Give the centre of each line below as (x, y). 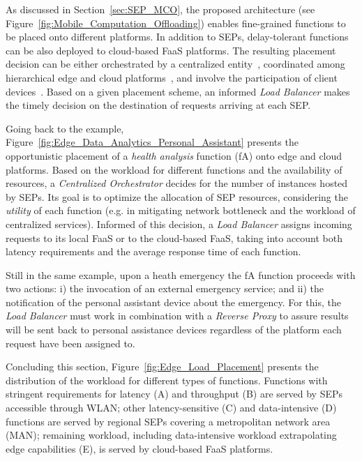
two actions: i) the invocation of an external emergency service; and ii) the (165, 288)
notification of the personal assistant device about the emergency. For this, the (173, 302)
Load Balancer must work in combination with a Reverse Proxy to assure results (177, 316)
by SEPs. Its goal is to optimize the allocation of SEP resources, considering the (177, 196)
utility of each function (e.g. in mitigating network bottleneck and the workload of (181, 210)
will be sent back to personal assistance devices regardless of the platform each (174, 330)
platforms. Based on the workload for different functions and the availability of (174, 169)
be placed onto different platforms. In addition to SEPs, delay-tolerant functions (177, 37)
